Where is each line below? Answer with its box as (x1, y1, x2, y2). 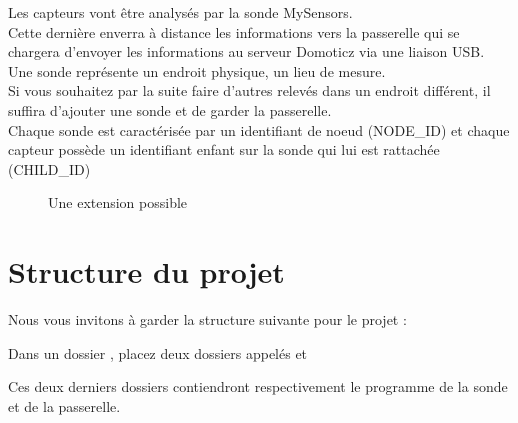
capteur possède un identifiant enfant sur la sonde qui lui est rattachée (8, 139, 440, 160)
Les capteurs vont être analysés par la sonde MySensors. (8, 2, 353, 22)
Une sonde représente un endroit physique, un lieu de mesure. (8, 60, 386, 81)
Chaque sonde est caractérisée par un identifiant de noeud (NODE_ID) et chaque (8, 119, 510, 140)
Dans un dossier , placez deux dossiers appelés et (8, 342, 308, 363)
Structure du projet (8, 251, 285, 292)
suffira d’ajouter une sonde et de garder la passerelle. (8, 99, 332, 120)
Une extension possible (48, 192, 188, 213)
